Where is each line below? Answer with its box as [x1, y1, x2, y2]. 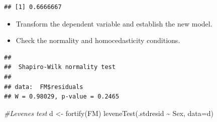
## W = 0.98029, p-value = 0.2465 [4, 93, 120, 100]
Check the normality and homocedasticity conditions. [16, 35, 180, 45]
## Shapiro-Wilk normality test [4, 63, 116, 71]
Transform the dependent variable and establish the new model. [16, 18, 212, 28]
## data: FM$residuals [4, 83, 83, 90]
